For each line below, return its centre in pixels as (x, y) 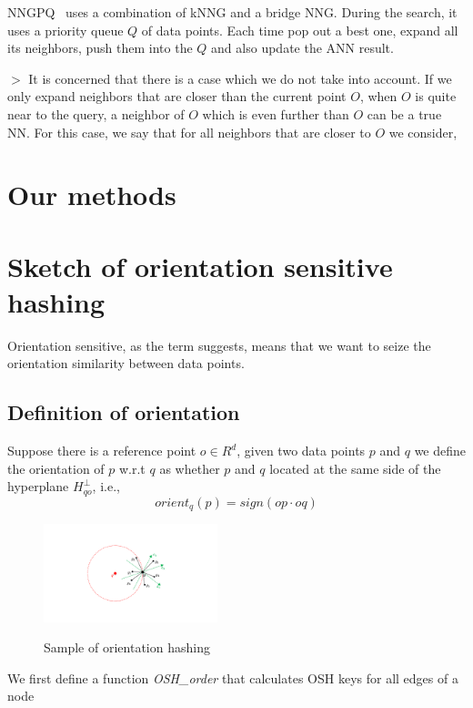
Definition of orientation (124, 412)
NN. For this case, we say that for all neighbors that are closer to (189, 132)
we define (440, 451)
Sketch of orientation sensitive (200, 266)
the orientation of (56, 468)
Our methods (92, 195)
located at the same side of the (355, 468)
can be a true (404, 113)
